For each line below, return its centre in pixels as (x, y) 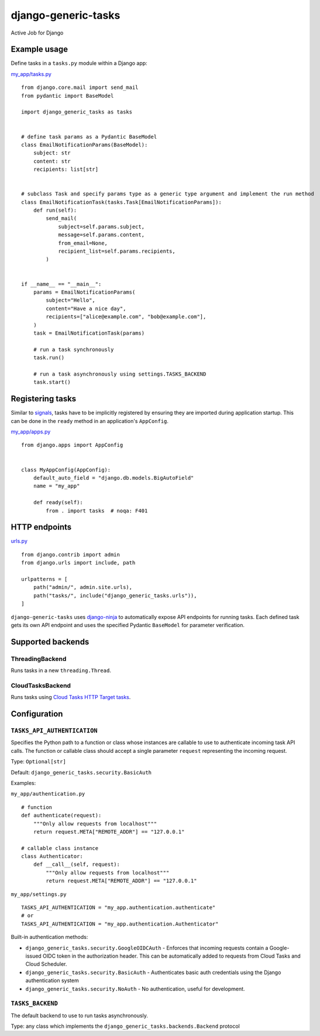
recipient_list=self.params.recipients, (117, 251)
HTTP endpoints (41, 527)
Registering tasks (44, 399)
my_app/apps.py (31, 431)
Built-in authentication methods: (49, 937)
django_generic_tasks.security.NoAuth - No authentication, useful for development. (135, 989)
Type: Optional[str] (39, 762)
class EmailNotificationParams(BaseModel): (85, 144)
